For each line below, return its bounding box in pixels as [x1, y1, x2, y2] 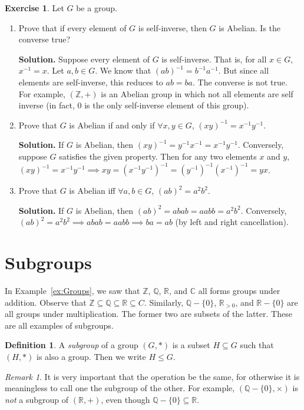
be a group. [76, 2, 117, 14]
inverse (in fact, [18, 99, 75, 111]
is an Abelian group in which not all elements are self [101, 87, 293, 100]
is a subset [172, 339, 210, 351]
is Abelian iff [69, 184, 115, 197]
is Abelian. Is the [219, 21, 281, 34]
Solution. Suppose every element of [18, 52, 150, 65]
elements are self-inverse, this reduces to [18, 75, 163, 88]
